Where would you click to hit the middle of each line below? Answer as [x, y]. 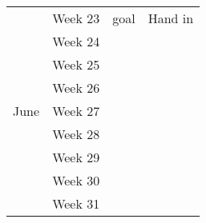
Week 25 [76, 64]
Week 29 [76, 157]
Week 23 [76, 18]
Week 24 [76, 41]
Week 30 [76, 180]
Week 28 [76, 134]
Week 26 [76, 88]
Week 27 [76, 111]
